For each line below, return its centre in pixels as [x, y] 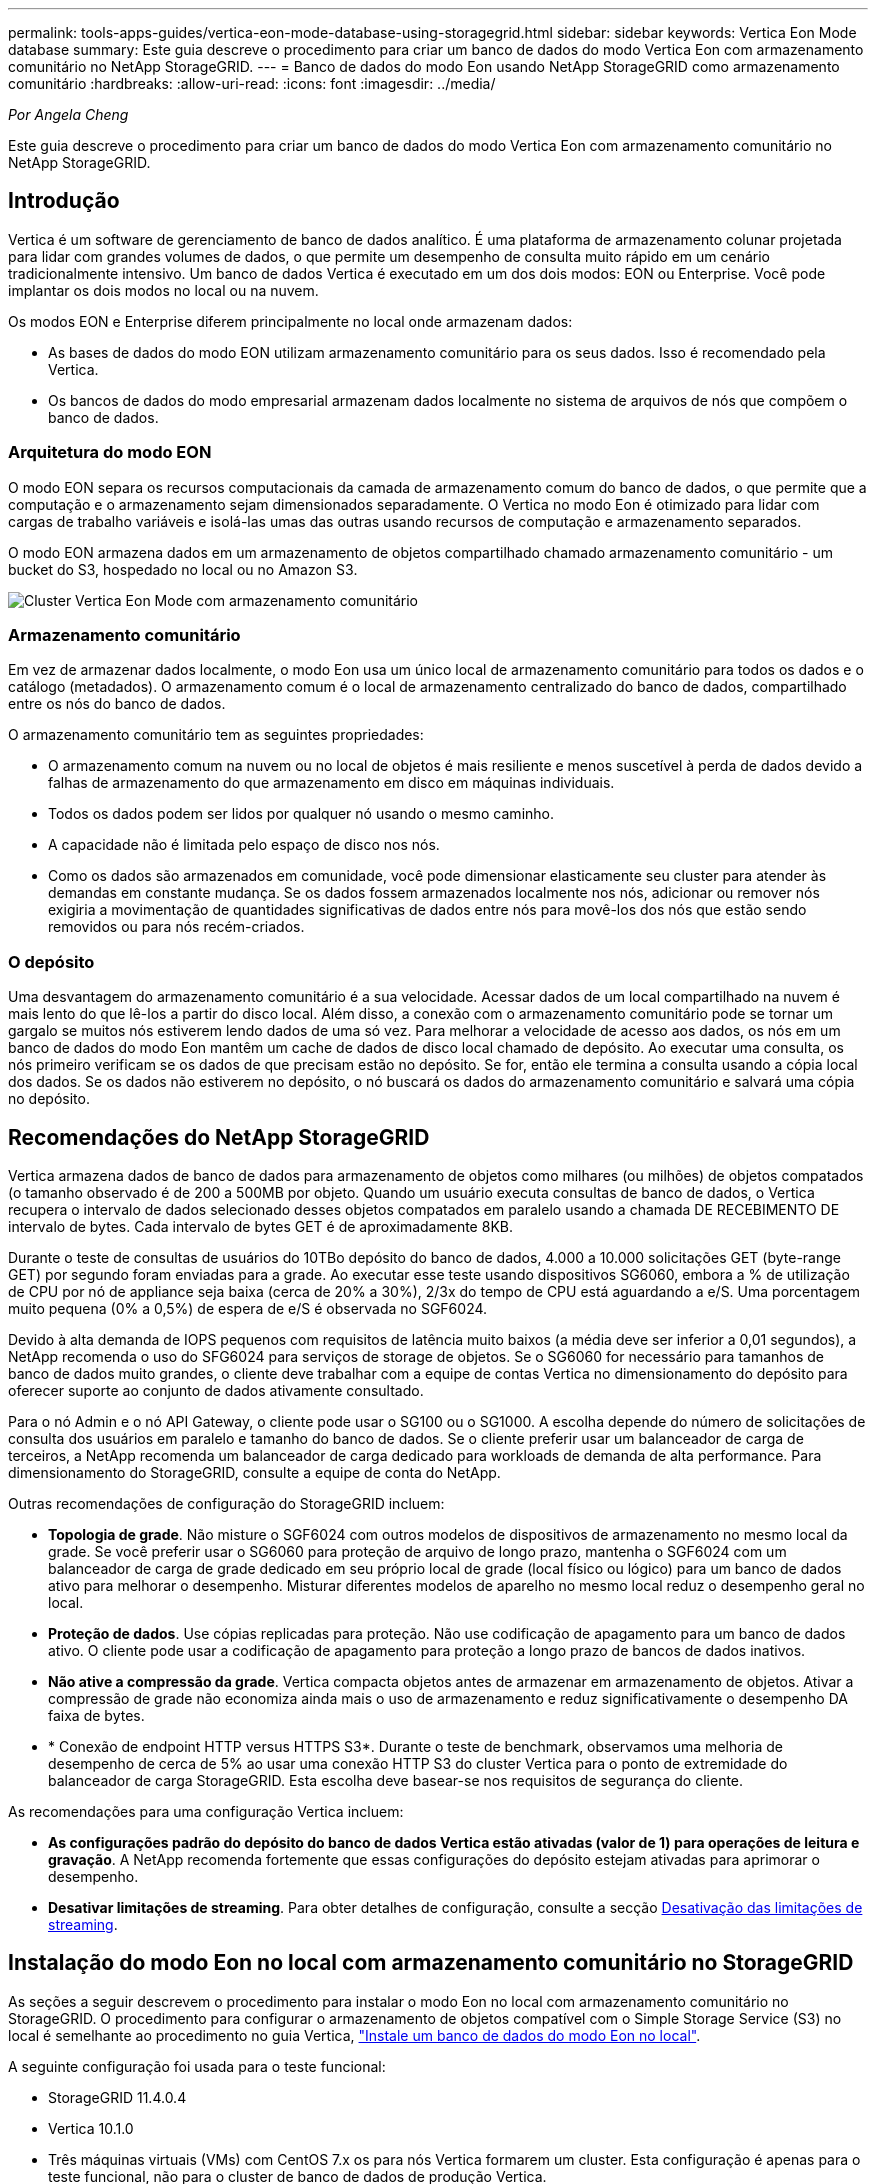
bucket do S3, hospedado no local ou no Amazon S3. [183, 569]
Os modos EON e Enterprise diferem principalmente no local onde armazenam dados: [290, 321]
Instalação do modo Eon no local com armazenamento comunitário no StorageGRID [431, 1963]
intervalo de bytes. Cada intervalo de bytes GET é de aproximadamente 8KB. [260, 1226]
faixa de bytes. [96, 1715]
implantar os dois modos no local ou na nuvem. [163, 290]
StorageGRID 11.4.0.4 [117, 2097]
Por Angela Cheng [68, 114]
